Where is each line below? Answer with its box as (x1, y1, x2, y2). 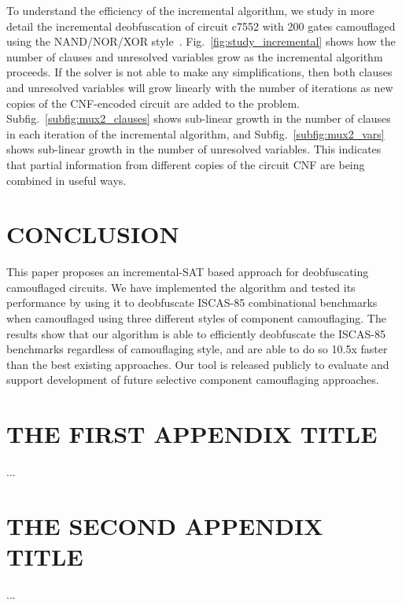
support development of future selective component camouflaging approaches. (6, 371, 379, 388)
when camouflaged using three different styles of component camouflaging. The (6, 310, 386, 326)
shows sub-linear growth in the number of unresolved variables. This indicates (6, 141, 382, 157)
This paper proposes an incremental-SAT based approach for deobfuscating (6, 264, 369, 280)
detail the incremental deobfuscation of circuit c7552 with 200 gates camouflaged (6, 17, 396, 34)
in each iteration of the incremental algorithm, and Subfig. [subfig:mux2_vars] (6, 125, 385, 142)
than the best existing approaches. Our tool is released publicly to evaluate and (6, 356, 389, 372)
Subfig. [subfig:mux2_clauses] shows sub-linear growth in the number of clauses (6, 110, 391, 127)
